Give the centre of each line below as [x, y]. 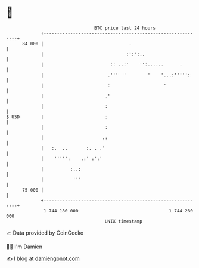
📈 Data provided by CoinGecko [45, 233]
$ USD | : [57, 117]
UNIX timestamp [124, 221]
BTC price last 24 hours [125, 28]
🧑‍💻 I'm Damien [24, 247]
